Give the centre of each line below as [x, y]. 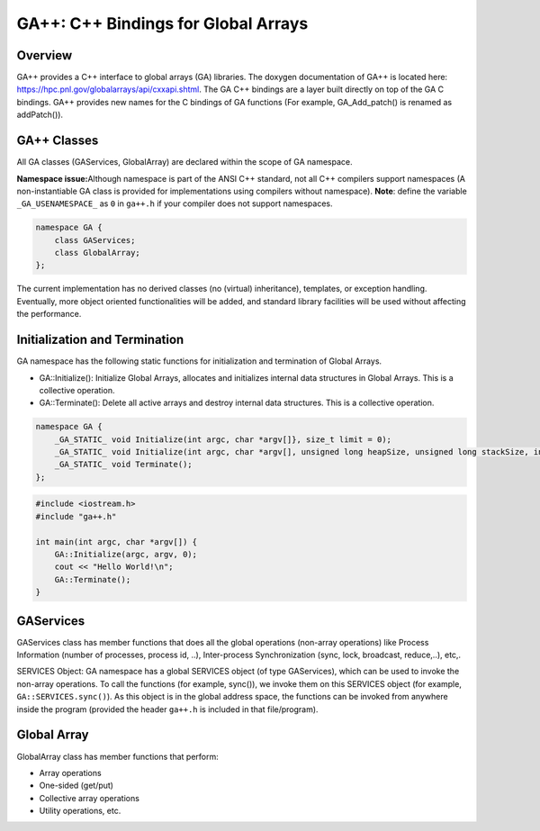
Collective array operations [89, 798]
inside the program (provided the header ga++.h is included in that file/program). [167, 709]
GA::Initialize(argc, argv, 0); [126, 554]
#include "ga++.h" [76, 516]
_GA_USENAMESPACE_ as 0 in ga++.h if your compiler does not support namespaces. [175, 203]
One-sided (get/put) [76, 786]
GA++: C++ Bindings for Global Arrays [162, 23]
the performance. [49, 314]
